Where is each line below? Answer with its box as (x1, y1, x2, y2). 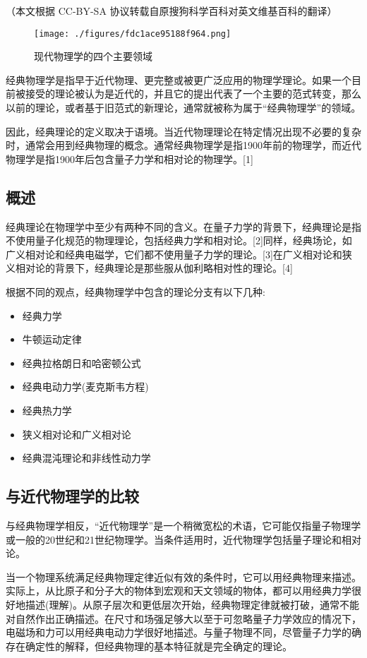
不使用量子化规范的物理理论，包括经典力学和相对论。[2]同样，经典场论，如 (6, 233, 352, 248)
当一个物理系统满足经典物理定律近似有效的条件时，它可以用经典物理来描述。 (6, 569, 361, 584)
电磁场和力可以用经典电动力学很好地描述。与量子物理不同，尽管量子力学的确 (6, 625, 361, 640)
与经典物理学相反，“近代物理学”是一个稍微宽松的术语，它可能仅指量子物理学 (6, 518, 361, 532)
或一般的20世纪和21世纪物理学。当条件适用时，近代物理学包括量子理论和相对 (6, 532, 361, 546)
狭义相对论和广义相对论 (22, 426, 131, 441)
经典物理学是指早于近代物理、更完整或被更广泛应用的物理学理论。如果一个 (6, 72, 351, 87)
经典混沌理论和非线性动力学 (22, 450, 151, 465)
